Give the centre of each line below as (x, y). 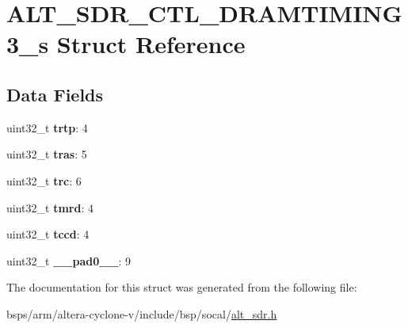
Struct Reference (151, 44)
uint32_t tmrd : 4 (50, 207)
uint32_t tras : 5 (47, 154)
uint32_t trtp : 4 (47, 127)
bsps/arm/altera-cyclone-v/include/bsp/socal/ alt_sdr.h (142, 313)
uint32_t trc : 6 (44, 180)
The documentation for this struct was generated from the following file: (182, 287)
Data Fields (55, 94)
